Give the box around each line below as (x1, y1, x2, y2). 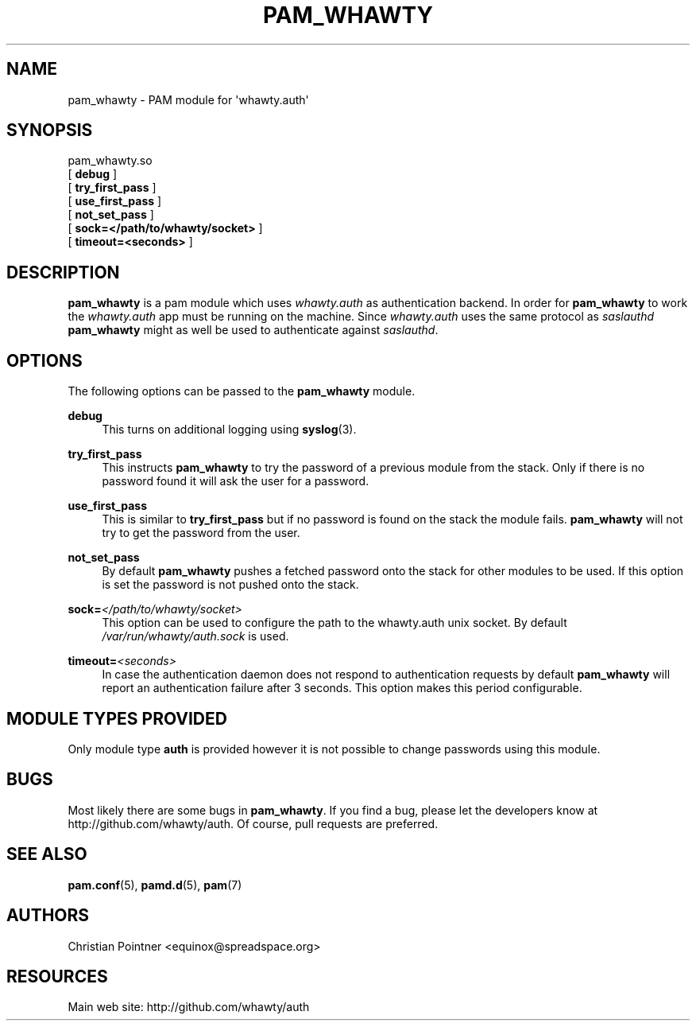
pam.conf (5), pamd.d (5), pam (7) (68, 877, 242, 892)
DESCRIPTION (6, 262, 120, 282)
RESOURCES (6, 966, 108, 986)
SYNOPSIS (6, 120, 93, 141)
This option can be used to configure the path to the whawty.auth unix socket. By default (102, 616, 567, 630)
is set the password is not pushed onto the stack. (102, 578, 359, 592)
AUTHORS (6, 905, 90, 926)
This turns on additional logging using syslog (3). (102, 422, 357, 437)
